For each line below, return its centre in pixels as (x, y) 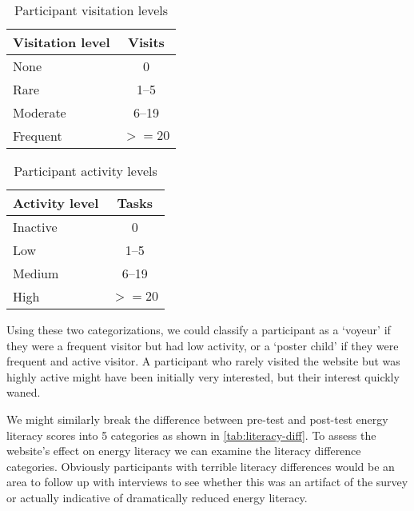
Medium (36, 273)
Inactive (35, 227)
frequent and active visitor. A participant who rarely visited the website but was (203, 361)
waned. (24, 392)
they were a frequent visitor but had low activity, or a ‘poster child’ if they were (203, 345)
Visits (146, 42)
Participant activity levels (86, 171)
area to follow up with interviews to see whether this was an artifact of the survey (207, 482)
